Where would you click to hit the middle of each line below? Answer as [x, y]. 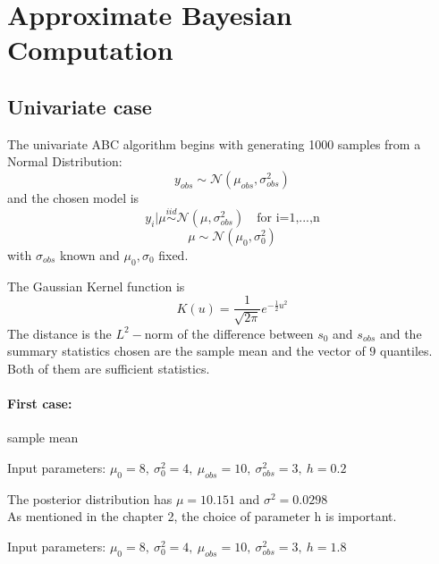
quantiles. [406, 351]
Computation [90, 50]
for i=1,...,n [288, 218]
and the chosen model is [73, 197]
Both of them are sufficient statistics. [109, 368]
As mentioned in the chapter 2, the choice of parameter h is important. [202, 516]
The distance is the [59, 333]
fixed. [173, 254]
